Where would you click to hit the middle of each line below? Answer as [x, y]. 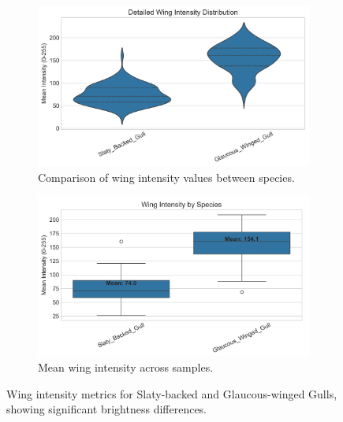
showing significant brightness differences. [107, 409]
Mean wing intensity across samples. [126, 366]
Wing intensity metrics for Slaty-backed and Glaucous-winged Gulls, [172, 393]
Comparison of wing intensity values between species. [166, 177]
